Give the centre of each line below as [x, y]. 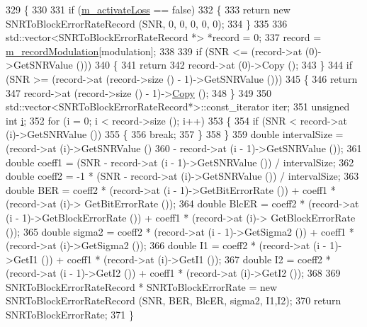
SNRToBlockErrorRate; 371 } [70, 315]
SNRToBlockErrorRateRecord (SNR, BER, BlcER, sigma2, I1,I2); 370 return [174, 300]
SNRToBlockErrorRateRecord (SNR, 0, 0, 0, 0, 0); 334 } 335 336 [147, 23]
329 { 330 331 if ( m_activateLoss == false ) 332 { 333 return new [148, 9]
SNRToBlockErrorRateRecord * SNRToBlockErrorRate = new [142, 286]
